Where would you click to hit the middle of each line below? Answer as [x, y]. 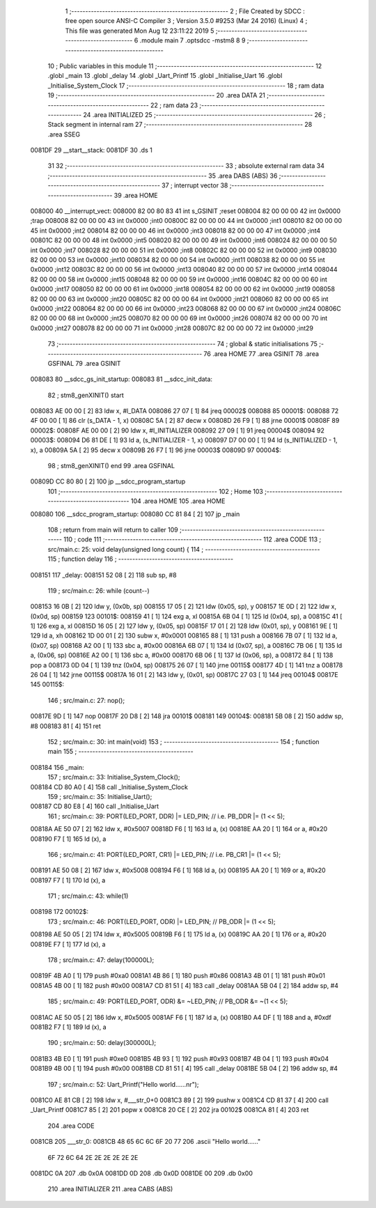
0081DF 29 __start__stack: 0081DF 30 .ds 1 [91, 150]
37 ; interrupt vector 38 [195, 185]
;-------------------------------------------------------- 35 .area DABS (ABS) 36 [163, 176]
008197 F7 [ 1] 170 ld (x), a [68, 880]
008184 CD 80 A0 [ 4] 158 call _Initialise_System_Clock [109, 787]
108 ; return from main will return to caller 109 [113, 529]
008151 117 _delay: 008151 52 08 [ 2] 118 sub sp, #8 [103, 575]
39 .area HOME [136, 195]
